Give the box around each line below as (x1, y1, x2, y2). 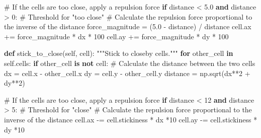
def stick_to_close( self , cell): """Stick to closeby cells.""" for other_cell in (4, 48, 233, 58)
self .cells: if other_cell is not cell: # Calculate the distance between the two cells (4, 57, 255, 68)
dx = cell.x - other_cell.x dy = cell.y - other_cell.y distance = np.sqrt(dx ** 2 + (4, 67, 250, 78)
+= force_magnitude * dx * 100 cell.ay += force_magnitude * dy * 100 (4, 31, 229, 41)
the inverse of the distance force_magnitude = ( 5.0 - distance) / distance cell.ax (4, 21, 251, 32)
